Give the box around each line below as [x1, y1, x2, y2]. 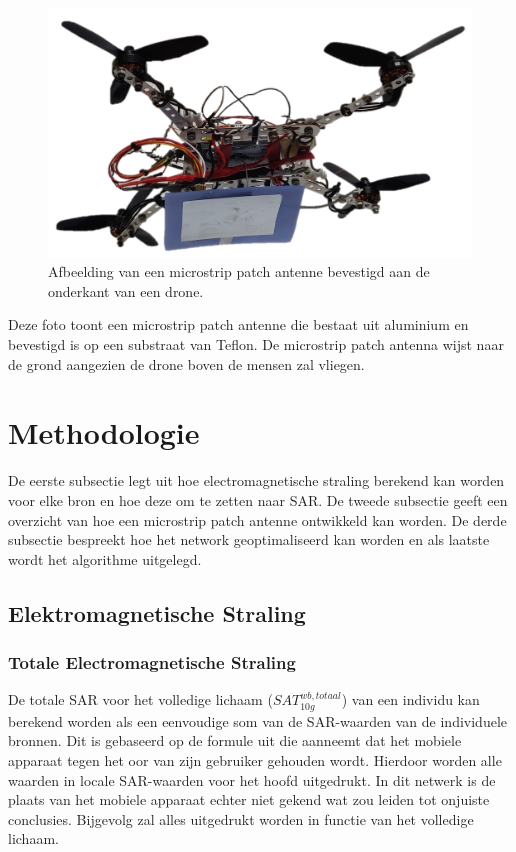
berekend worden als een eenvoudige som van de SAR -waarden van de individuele [8, 710, 508, 731]
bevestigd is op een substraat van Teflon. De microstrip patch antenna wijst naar [8, 334, 504, 355]
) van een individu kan [341, 689, 480, 710]
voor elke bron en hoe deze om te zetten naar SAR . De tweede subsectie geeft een [8, 489, 508, 510]
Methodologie [8, 412, 200, 453]
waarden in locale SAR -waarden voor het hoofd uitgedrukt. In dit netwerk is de [8, 769, 496, 790]
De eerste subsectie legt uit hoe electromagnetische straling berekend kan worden [8, 470, 505, 491]
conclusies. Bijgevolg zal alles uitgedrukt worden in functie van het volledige [8, 808, 474, 829]
